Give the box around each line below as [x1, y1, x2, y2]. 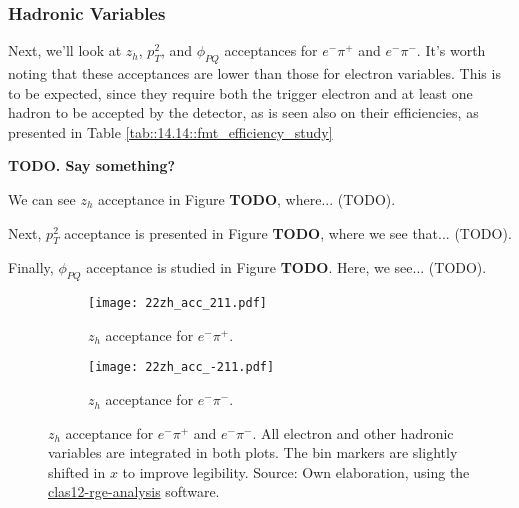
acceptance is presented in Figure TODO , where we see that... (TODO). [64, 222, 512, 243]
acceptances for [224, 40, 318, 61]
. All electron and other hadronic [252, 422, 454, 443]
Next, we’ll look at [8, 40, 122, 61]
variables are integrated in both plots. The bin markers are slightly [48, 442, 458, 463]
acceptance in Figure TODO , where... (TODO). [98, 188, 396, 209]
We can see [8, 188, 76, 209]
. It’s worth [416, 40, 486, 61]
